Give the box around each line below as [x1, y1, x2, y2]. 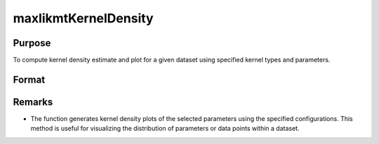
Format [13, 73, 46, 85]
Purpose [13, 37, 51, 49]
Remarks [13, 96, 53, 108]
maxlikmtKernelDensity [13, 10, 154, 26]
